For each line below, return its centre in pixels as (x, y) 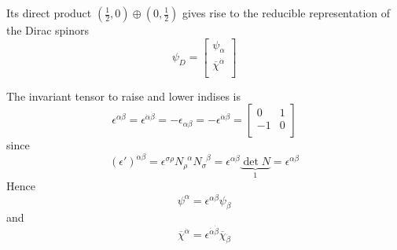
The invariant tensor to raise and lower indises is (124, 96)
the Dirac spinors (48, 30)
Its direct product (49, 13)
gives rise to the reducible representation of (286, 13)
